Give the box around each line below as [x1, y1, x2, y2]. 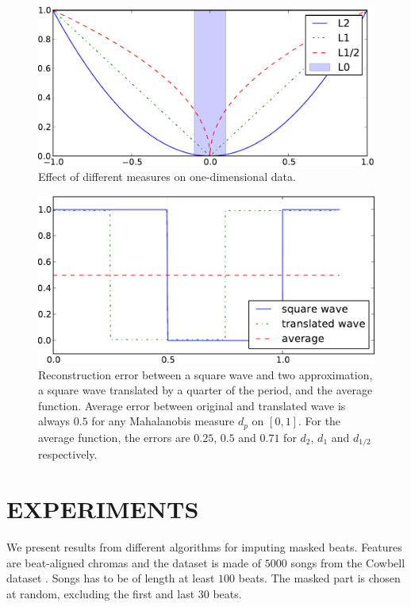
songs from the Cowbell [290, 554, 405, 571]
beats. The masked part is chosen [238, 570, 401, 586]
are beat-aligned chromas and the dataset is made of [6, 554, 262, 571]
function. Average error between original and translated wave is [38, 397, 346, 413]
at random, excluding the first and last [6, 585, 195, 601]
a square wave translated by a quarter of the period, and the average [38, 382, 373, 398]
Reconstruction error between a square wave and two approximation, [38, 366, 373, 382]
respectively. [38, 446, 98, 463]
